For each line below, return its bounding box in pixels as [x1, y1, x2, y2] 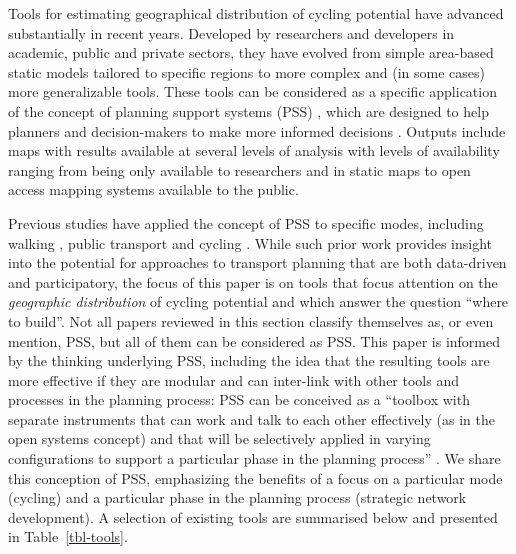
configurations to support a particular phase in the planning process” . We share [8, 448, 501, 469]
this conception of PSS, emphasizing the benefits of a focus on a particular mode [8, 467, 503, 488]
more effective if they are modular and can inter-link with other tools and [8, 369, 459, 390]
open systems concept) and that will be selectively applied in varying [8, 428, 431, 449]
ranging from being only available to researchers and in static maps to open [8, 159, 471, 180]
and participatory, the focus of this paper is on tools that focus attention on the [8, 271, 498, 292]
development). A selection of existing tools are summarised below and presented [8, 506, 498, 527]
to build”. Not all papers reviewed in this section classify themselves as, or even [8, 310, 494, 331]
